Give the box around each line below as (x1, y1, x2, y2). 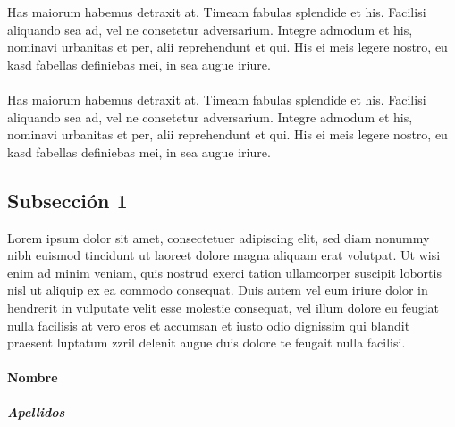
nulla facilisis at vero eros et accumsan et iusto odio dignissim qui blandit (7, 315, 410, 334)
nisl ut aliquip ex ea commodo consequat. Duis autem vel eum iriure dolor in (7, 280, 428, 299)
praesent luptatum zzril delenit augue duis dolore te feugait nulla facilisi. (7, 333, 406, 352)
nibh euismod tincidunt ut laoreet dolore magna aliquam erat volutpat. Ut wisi (7, 246, 441, 264)
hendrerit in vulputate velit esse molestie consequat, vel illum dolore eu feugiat (7, 297, 440, 316)
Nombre (7, 368, 58, 387)
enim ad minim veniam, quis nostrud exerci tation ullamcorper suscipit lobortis (7, 263, 442, 281)
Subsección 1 (7, 186, 128, 213)
